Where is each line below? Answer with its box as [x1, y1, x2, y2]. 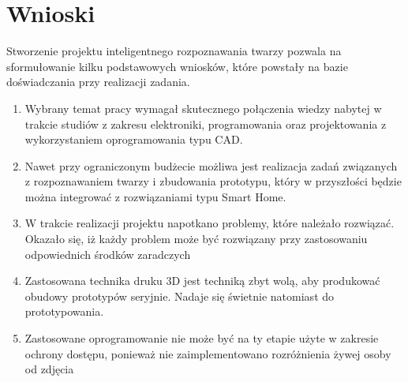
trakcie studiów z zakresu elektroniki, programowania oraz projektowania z [24, 115, 387, 132]
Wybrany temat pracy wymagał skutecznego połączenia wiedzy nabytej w [24, 99, 382, 116]
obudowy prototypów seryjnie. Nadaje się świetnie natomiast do [24, 287, 335, 304]
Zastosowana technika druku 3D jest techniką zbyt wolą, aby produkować [24, 272, 380, 289]
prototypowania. [24, 303, 104, 320]
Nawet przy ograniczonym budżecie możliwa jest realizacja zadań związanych [24, 157, 398, 174]
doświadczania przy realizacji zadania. [6, 73, 190, 90]
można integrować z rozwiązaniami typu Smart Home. [24, 188, 286, 204]
